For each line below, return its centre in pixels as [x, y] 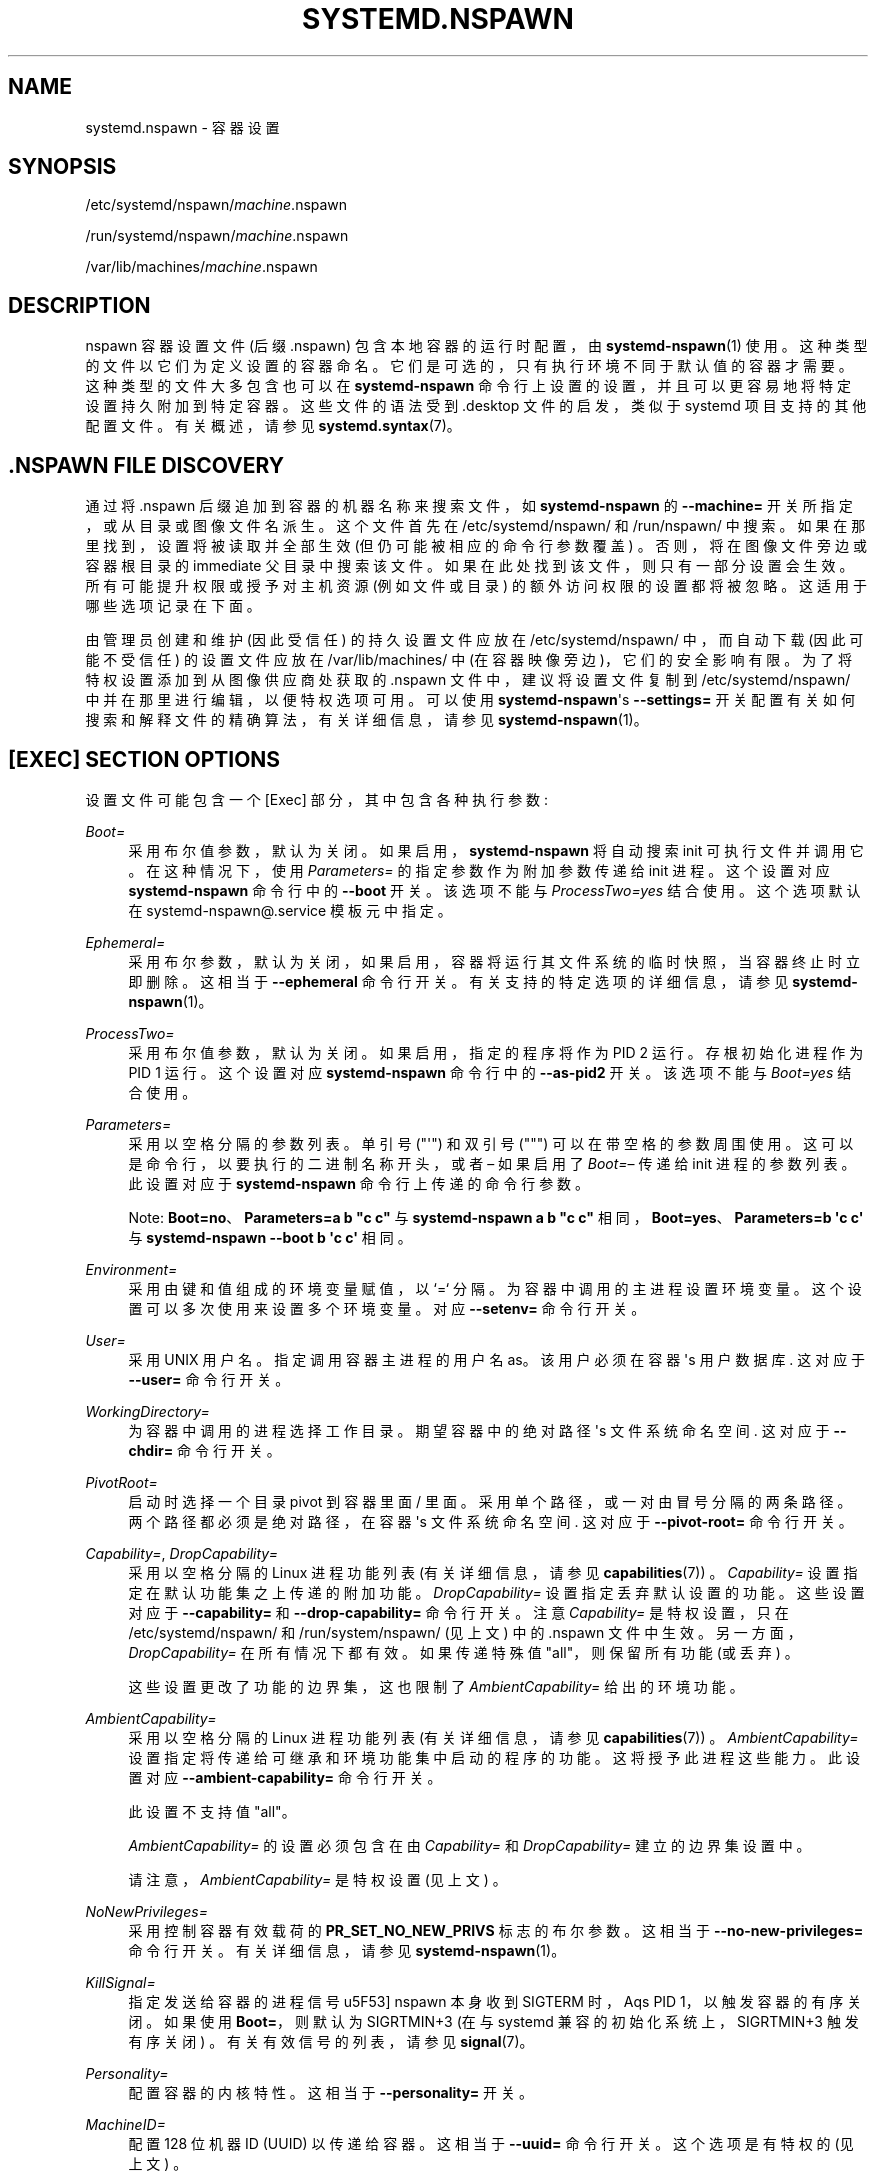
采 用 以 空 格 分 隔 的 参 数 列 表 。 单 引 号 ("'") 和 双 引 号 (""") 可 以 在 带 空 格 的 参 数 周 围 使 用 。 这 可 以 [491, 1143]
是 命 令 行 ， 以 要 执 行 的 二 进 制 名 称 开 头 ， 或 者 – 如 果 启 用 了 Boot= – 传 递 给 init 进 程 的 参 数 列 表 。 [492, 1163]
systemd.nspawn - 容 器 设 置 [182, 127]
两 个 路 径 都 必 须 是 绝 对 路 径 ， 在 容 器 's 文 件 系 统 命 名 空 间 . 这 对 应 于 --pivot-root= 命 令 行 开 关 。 [490, 1521]
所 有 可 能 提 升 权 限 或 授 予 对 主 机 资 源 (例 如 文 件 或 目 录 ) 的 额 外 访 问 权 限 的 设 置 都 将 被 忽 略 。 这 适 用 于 [476, 586]
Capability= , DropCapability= [181, 1553]
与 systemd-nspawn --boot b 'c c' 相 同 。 [270, 1237]
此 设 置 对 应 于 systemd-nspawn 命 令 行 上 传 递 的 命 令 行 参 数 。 [359, 1183]
